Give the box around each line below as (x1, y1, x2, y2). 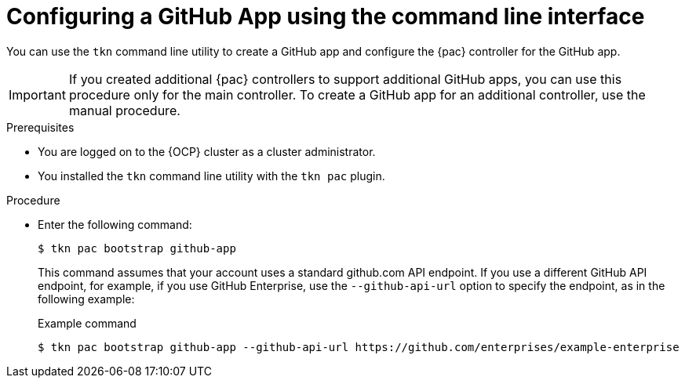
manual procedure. (68, 102, 180, 118)
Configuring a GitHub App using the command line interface (6, 3, 645, 30)
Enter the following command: (38, 217, 192, 231)
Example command (38, 316, 137, 330)
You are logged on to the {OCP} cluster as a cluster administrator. (38, 144, 376, 158)
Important (9, 86, 66, 103)
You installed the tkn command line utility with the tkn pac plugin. (38, 168, 385, 183)
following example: (38, 292, 135, 306)
